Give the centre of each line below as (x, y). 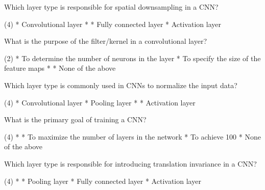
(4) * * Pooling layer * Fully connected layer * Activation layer (103, 181)
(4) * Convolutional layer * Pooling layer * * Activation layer (100, 102)
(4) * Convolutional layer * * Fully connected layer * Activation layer (113, 24)
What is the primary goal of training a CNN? (75, 119)
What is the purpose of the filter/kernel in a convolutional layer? (105, 41)
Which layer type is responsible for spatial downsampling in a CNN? (111, 7)
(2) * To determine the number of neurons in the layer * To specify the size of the (132, 58)
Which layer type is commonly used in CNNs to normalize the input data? (121, 85)
